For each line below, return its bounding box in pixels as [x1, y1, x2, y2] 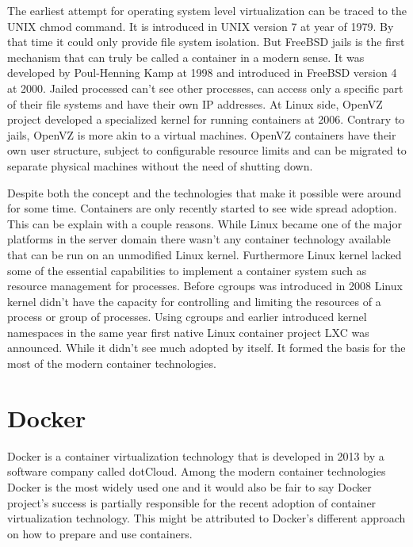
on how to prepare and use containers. [7, 525, 193, 541]
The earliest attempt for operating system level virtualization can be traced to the [7, 2, 407, 18]
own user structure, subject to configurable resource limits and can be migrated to [7, 142, 407, 159]
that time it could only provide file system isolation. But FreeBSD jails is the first [7, 33, 405, 50]
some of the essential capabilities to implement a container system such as [7, 262, 367, 278]
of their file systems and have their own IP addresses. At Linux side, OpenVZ [7, 95, 383, 112]
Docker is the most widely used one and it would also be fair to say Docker [7, 478, 372, 495]
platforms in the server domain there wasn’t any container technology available [7, 231, 391, 247]
